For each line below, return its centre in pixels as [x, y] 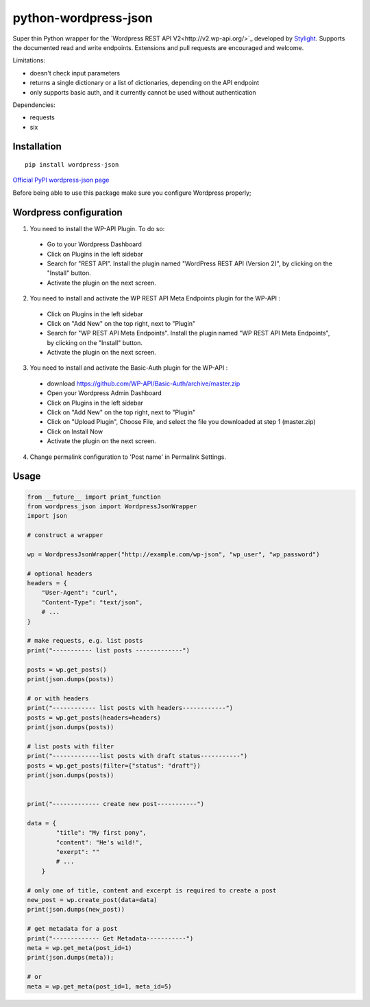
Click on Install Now [75, 431]
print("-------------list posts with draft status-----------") [137, 756]
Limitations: [29, 60]
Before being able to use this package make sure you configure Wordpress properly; [132, 193]
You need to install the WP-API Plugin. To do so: [97, 228]
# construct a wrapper [65, 535]
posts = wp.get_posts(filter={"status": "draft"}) [114, 766]
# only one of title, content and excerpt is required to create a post [152, 890]
